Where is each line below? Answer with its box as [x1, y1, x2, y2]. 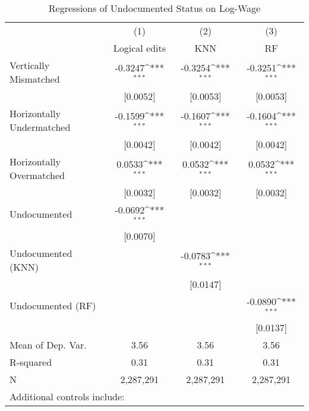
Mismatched [10, 72, 60, 86]
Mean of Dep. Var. [10, 337, 87, 352]
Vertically [10, 58, 50, 72]
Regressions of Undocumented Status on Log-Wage [48, 1, 261, 15]
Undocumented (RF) [10, 299, 96, 313]
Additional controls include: [10, 389, 125, 403]
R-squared [10, 354, 52, 369]
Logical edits [113, 41, 166, 55]
